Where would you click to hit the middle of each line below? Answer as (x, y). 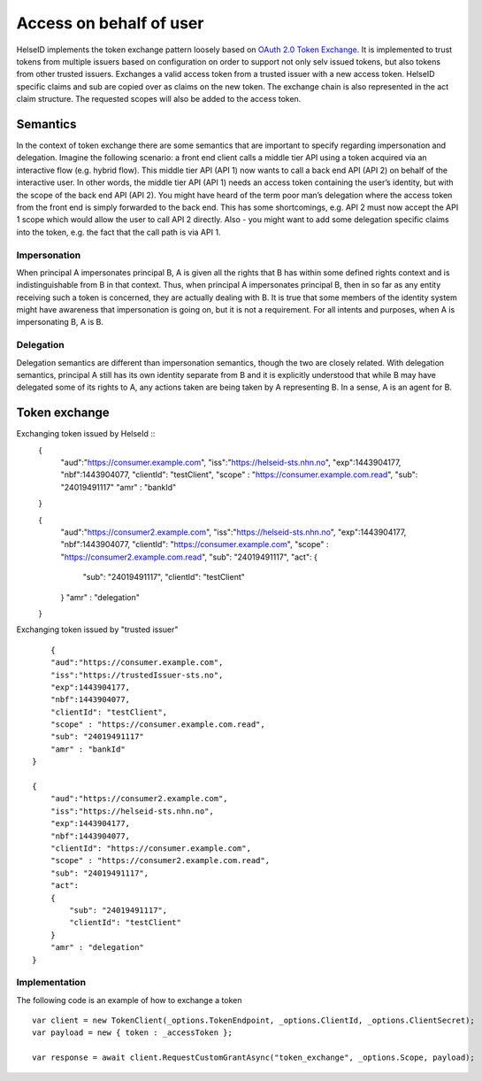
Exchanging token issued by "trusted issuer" (97, 629)
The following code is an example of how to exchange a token (129, 1000)
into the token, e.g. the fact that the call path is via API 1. (119, 232)
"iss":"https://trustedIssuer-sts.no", (137, 675)
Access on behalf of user (110, 23)
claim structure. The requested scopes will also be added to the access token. (159, 99)
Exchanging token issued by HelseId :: (86, 434)
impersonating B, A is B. (60, 322)
